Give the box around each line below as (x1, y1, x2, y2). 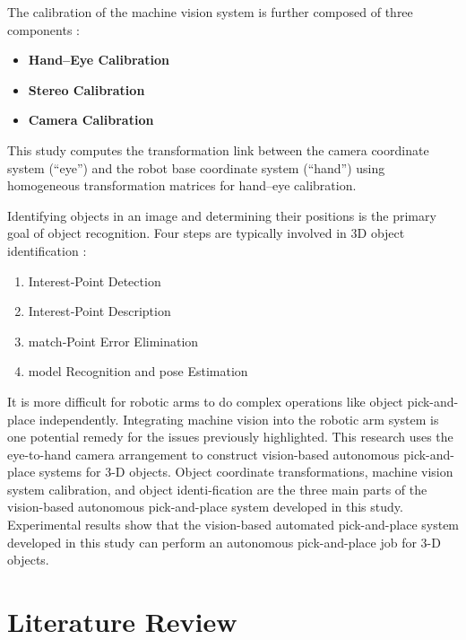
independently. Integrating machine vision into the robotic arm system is (39, 409, 439, 428)
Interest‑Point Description (28, 302, 171, 320)
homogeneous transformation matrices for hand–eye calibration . (7, 176, 357, 195)
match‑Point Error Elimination (28, 331, 199, 350)
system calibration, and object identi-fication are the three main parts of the (7, 479, 427, 498)
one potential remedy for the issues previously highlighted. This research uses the (7, 427, 453, 446)
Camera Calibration (28, 110, 154, 129)
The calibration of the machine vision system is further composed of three (7, 3, 413, 21)
